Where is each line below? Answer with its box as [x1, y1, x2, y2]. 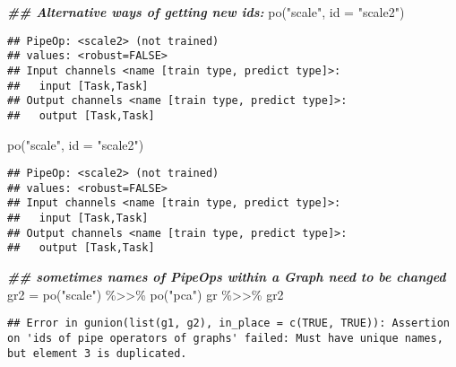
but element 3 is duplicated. [7, 346, 187, 360]
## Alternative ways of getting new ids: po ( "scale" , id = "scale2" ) [7, 3, 405, 21]
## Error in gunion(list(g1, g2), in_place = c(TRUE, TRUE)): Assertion [7, 317, 450, 330]
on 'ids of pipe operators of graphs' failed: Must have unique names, [7, 331, 443, 345]
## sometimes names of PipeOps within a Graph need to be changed [7, 267, 446, 286]
